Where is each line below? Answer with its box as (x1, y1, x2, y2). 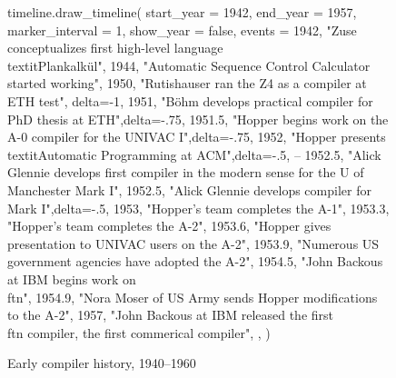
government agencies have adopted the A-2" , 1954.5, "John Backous (7, 252, 383, 271)
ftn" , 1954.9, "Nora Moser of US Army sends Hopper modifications (7, 287, 378, 306)
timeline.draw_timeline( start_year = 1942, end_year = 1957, (7, 3, 357, 21)
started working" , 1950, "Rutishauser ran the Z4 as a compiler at (7, 74, 367, 93)
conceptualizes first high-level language (7, 38, 223, 57)
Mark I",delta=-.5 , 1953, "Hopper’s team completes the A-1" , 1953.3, (7, 198, 390, 217)
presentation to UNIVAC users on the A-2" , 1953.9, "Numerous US (7, 234, 380, 253)
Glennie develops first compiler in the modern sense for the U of (7, 163, 364, 182)
